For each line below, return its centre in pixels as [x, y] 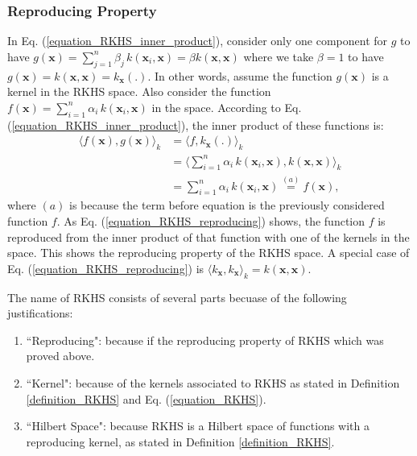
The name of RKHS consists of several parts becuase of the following [177, 297]
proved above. [60, 356]
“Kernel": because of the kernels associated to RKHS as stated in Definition [213, 382]
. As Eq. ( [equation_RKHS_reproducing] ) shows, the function [211, 220]
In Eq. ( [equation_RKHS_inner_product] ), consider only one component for [198, 41]
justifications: [40, 313]
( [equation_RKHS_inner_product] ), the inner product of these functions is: [196, 124]
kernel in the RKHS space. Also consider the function [139, 91]
